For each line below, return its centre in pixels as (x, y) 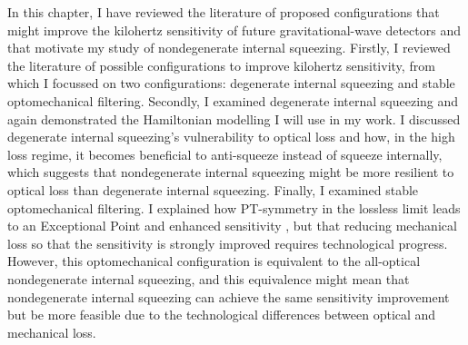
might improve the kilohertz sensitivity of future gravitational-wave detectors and (234, 30)
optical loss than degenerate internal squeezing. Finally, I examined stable (213, 189)
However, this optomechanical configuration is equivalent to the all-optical (214, 261)
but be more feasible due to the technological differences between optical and (222, 315)
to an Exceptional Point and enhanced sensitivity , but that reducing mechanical (232, 226)
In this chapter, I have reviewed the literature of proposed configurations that (224, 12)
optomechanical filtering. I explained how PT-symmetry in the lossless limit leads (234, 207)
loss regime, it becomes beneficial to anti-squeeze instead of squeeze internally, (225, 154)
